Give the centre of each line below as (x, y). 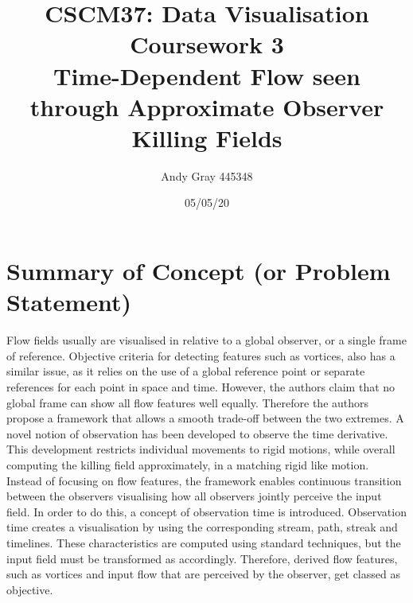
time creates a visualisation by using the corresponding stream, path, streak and (202, 527)
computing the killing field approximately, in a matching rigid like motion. (188, 464)
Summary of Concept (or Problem (199, 271)
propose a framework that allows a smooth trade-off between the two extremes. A (205, 418)
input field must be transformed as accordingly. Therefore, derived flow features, (202, 558)
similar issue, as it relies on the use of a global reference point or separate (186, 371)
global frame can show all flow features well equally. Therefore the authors (188, 402)
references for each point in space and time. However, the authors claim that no (201, 386)
